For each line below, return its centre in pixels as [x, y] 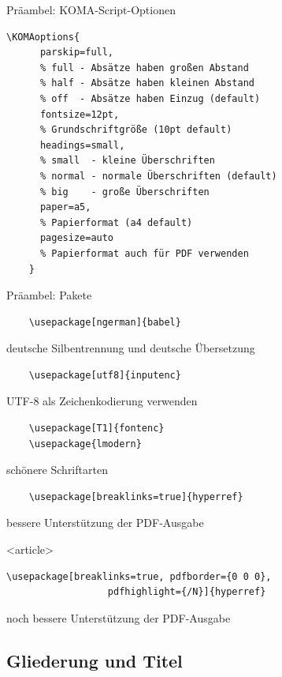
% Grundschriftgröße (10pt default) [136, 130]
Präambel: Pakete [49, 295]
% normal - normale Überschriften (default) [158, 176]
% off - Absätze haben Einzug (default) [150, 98]
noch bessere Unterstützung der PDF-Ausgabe [119, 617]
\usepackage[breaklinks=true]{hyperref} [136, 496]
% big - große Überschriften [124, 192]
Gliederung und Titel [95, 660]
